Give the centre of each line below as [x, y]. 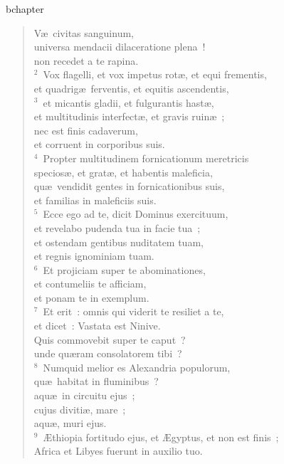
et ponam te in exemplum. [91, 297]
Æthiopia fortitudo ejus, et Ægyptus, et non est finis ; [161, 437]
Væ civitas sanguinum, [84, 32]
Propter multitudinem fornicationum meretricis [146, 158]
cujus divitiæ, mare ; [80, 409]
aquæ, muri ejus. [70, 423]
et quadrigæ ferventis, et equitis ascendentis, [131, 88]
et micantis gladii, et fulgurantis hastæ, [128, 102]
